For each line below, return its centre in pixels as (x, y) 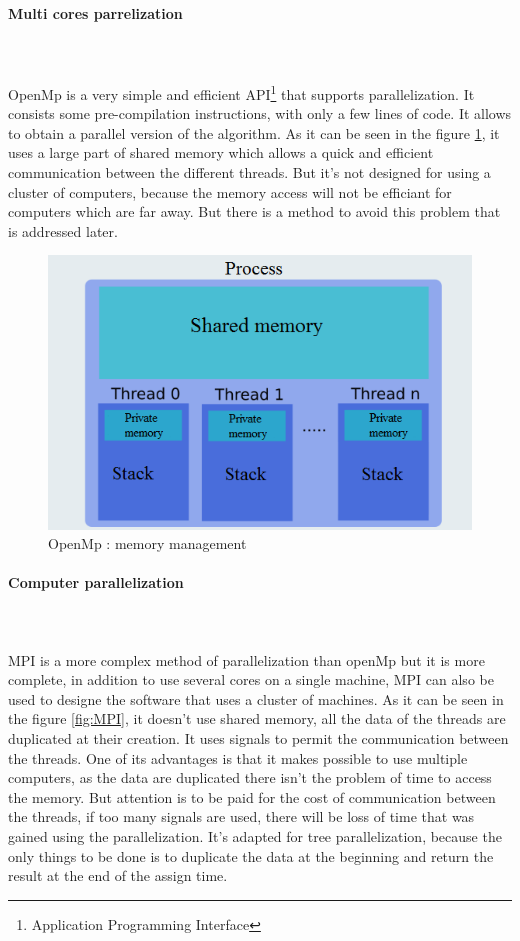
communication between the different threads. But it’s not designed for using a (249, 172)
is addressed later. (63, 230)
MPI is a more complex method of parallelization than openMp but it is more (246, 659)
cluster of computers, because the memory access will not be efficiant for (230, 191)
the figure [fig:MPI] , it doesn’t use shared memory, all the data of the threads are (257, 718)
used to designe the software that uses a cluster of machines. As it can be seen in (256, 698)
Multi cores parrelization (95, 12)
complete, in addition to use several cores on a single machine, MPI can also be (251, 679)
